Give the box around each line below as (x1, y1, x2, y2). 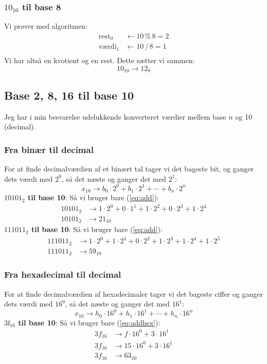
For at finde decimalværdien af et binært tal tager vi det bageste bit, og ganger (4, 163, 254, 174)
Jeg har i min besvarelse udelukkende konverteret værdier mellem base (4, 111, 226, 122)
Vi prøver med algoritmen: (4, 21, 87, 31)
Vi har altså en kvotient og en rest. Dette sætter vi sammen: (4, 55, 195, 66)
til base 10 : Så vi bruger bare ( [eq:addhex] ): (18, 317, 161, 328)
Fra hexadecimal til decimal (4, 268, 121, 281)
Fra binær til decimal (4, 143, 94, 156)
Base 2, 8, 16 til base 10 (4, 87, 134, 103)
